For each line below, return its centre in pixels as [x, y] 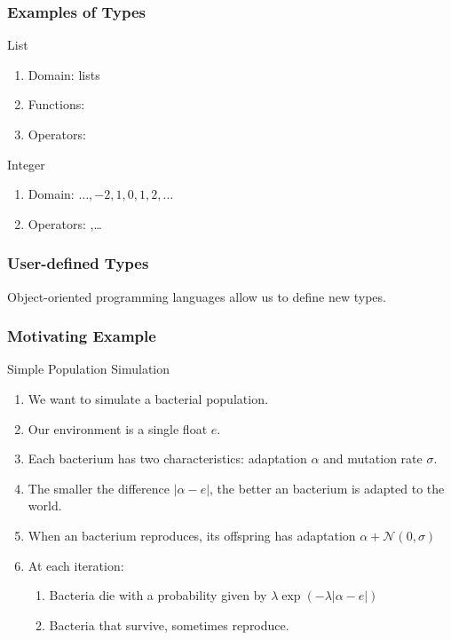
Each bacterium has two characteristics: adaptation [167, 458]
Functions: [56, 104]
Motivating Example [82, 336]
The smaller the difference [99, 488]
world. [45, 506]
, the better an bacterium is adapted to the [327, 488]
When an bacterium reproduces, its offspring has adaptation [192, 535]
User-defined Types [78, 263]
